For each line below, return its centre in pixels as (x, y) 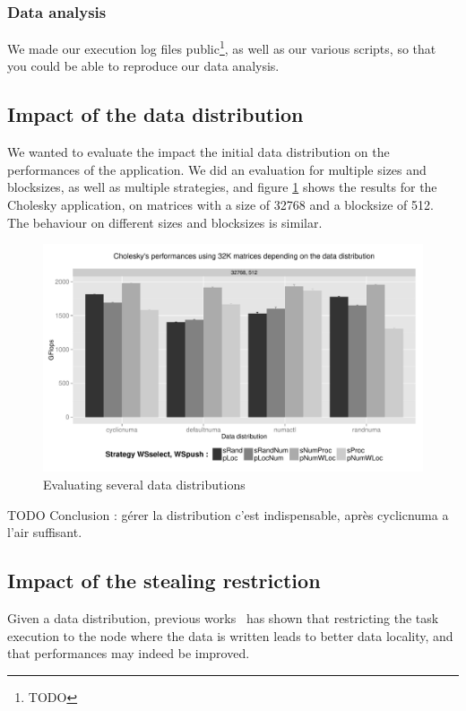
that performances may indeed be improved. (129, 653)
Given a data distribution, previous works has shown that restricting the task (223, 618)
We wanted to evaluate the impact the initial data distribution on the (198, 152)
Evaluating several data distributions (144, 485)
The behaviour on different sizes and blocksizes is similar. (165, 222)
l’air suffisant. (45, 532)
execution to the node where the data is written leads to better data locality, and (230, 635)
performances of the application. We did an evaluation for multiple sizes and (217, 169)
